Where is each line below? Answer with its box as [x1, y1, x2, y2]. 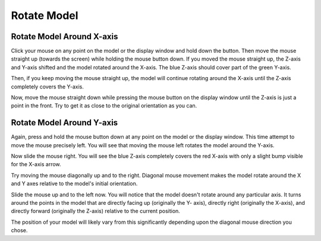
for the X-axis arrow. [11, 161, 62, 168]
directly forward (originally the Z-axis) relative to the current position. [11, 208, 181, 215]
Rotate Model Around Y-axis [11, 118, 118, 128]
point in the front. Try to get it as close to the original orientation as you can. [11, 102, 197, 109]
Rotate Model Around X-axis [11, 31, 118, 42]
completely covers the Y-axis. [11, 83, 84, 90]
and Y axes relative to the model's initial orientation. [11, 180, 138, 187]
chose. [11, 227, 28, 234]
